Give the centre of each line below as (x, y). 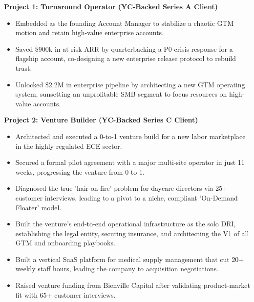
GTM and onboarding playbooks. (65, 243)
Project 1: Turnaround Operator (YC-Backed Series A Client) (111, 6)
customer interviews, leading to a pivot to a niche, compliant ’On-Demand (127, 197)
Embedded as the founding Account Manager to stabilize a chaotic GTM (125, 23)
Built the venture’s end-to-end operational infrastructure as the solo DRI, (126, 224)
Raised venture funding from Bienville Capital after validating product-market (133, 285)
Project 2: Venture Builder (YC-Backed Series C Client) (101, 120)
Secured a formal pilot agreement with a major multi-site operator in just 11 (130, 162)
